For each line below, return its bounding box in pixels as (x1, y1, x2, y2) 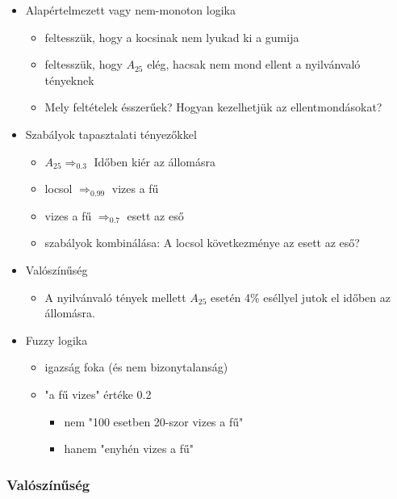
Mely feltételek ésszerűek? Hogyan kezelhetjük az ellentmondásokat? (44, 99, 382, 115)
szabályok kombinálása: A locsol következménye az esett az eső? (44, 234, 360, 251)
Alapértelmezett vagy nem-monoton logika (25, 2, 236, 18)
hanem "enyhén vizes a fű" (64, 440, 194, 457)
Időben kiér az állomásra (94, 153, 216, 170)
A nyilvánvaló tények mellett (44, 288, 186, 305)
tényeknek (44, 71, 94, 88)
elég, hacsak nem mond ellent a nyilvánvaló (147, 56, 361, 73)
